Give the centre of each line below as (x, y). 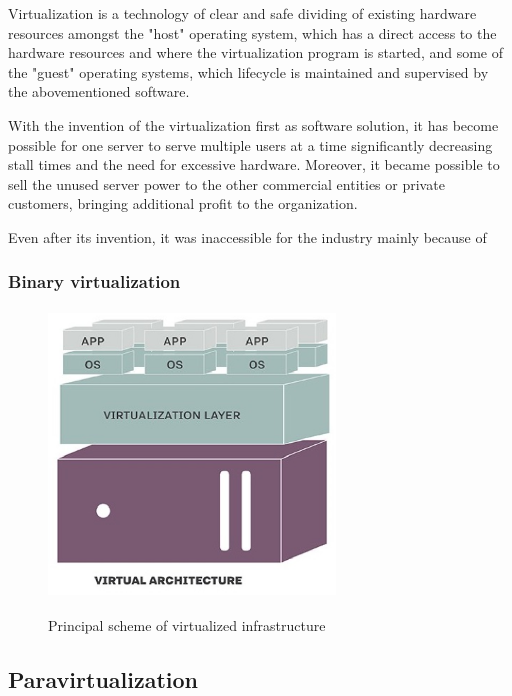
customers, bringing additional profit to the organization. (183, 203)
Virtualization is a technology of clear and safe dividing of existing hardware (242, 13)
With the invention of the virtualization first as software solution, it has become (253, 124)
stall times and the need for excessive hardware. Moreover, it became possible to (254, 164)
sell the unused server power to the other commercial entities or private (226, 183)
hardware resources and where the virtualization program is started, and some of (256, 52)
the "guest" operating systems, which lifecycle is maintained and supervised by (248, 71)
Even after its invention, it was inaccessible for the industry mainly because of (247, 236)
